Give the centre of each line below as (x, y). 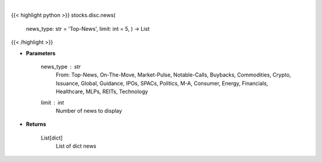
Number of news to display (89, 110)
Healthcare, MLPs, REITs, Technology (102, 91)
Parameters (41, 53)
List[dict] (52, 138)
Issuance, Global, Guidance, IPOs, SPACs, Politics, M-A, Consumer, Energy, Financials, (162, 83)
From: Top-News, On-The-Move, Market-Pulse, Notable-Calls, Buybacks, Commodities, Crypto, (174, 75)
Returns (36, 124)
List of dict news (76, 146)
